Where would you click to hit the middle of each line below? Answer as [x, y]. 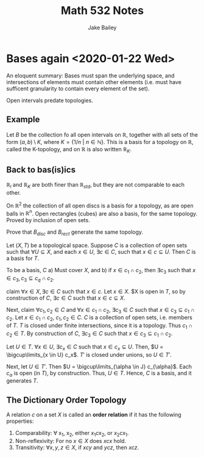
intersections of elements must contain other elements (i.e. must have [94, 82]
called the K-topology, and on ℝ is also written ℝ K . [69, 150]
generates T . [22, 381]
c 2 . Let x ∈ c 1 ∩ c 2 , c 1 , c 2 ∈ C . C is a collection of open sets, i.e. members [100, 318]
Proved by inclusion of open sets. [48, 220]
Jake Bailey [102, 27]
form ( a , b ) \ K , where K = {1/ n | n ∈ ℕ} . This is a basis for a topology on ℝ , [100, 142]
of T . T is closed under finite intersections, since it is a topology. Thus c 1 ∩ [100, 326]
